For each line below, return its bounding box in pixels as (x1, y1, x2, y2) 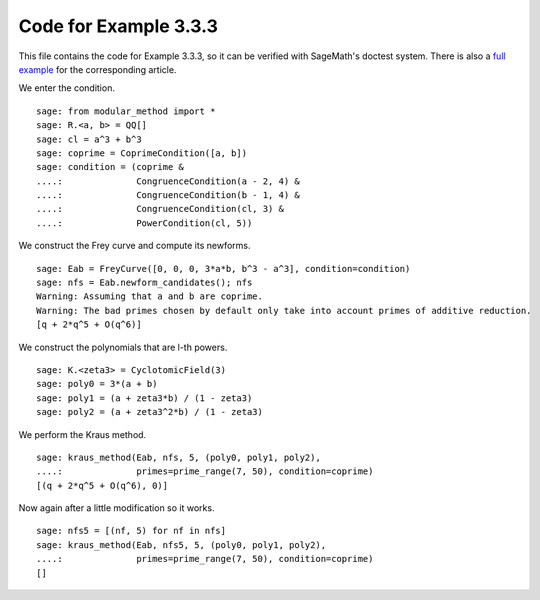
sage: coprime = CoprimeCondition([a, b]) (36, 147, 248, 159)
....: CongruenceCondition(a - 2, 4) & (36, 175, 300, 187)
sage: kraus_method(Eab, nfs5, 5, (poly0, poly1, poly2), (36, 539, 327, 550)
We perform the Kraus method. (18, 428, 147, 440)
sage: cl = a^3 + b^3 (36, 133, 142, 145)
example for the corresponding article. (18, 63, 177, 75)
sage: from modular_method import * (36, 105, 216, 117)
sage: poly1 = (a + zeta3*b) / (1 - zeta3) (36, 392, 253, 404)
